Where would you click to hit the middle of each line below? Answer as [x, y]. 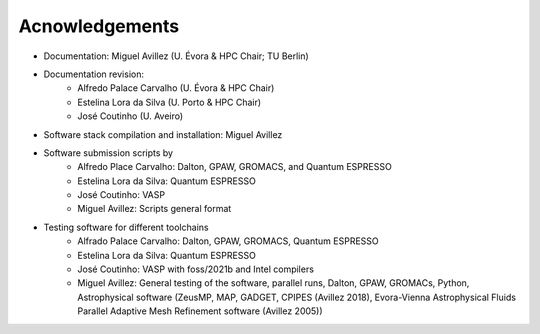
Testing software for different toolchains [126, 227]
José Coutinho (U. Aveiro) [130, 116]
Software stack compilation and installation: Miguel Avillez [163, 134]
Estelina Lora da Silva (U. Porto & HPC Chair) [169, 102]
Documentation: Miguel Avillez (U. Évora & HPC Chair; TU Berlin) [176, 56]
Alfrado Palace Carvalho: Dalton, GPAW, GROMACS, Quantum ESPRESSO [228, 241]
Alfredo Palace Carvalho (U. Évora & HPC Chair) [176, 88]
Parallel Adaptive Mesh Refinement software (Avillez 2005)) [200, 311]
